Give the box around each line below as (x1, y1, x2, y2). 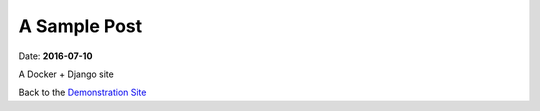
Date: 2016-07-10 (18, 50, 93, 62)
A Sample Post (18, 15, 143, 37)
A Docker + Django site (18, 68, 114, 80)
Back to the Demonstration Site (18, 86, 147, 99)
